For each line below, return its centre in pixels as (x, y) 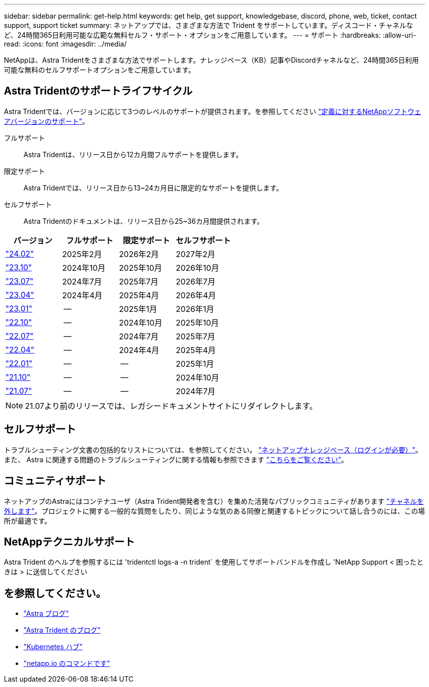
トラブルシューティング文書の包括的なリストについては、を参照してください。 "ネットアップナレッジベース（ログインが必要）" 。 (213, 450)
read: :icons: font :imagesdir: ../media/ (65, 44)
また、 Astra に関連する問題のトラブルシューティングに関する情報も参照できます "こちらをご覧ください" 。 (176, 459)
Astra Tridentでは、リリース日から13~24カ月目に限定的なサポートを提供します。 (153, 188)
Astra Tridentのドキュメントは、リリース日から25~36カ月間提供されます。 (144, 221)
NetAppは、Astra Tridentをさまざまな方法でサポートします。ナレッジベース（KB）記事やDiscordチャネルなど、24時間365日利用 (211, 60)
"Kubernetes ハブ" (53, 647)
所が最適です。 (28, 521)
